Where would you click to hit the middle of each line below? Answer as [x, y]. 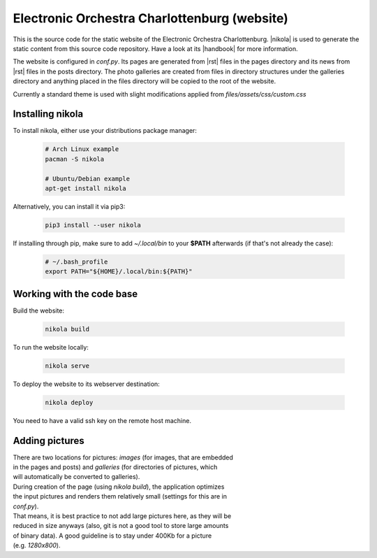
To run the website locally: [51, 347]
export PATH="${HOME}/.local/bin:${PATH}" [119, 272]
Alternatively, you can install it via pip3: [69, 206]
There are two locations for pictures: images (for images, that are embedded [123, 457]
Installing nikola [48, 114]
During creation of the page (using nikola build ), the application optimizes [119, 487]
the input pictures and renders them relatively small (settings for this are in [120, 496]
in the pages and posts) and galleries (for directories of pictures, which [115, 467]
